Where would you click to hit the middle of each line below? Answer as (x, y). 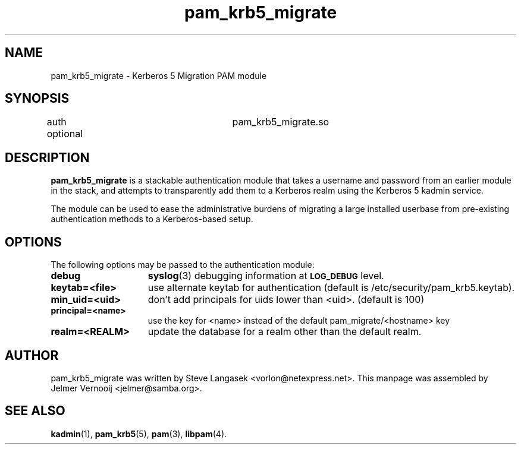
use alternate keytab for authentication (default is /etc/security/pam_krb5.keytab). (331, 288)
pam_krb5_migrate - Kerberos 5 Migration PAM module (159, 75)
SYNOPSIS (37, 99)
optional (65, 134)
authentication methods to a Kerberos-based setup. (152, 219)
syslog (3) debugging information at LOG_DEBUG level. (266, 276)
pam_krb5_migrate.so (281, 122)
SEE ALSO (35, 411)
